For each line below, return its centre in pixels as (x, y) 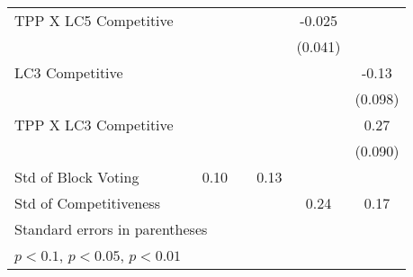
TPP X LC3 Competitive (94, 125)
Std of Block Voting (77, 177)
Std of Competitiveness (87, 203)
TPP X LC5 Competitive (94, 20)
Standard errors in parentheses (111, 229)
